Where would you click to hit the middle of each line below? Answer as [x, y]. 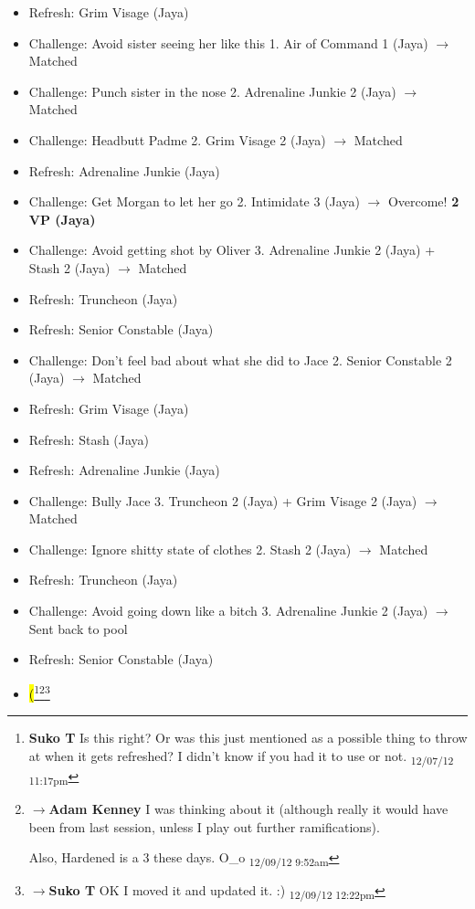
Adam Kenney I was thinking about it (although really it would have [248, 808]
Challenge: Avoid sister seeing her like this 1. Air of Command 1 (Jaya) [228, 42]
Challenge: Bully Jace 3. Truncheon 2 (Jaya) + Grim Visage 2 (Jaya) [223, 500]
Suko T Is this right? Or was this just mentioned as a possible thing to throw [248, 738]
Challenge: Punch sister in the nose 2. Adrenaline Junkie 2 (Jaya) [212, 91]
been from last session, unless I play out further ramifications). [204, 826]
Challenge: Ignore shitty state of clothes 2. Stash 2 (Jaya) [190, 549]
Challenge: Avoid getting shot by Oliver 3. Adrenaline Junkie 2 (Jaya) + [232, 250]
